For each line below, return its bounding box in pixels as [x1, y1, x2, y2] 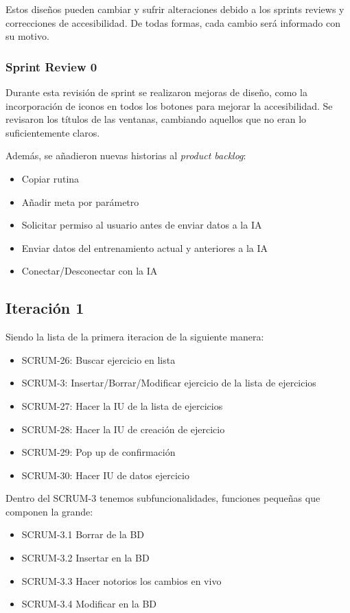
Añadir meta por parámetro [21, 194, 139, 209]
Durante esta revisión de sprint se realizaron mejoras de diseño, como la [5, 85, 307, 99]
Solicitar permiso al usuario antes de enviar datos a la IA [21, 218, 262, 232]
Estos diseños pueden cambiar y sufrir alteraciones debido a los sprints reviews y [5, 2, 345, 16]
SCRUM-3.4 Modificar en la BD [21, 597, 157, 611]
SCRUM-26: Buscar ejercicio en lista [21, 352, 176, 367]
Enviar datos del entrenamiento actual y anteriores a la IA [21, 240, 268, 255]
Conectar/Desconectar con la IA [21, 264, 158, 278]
